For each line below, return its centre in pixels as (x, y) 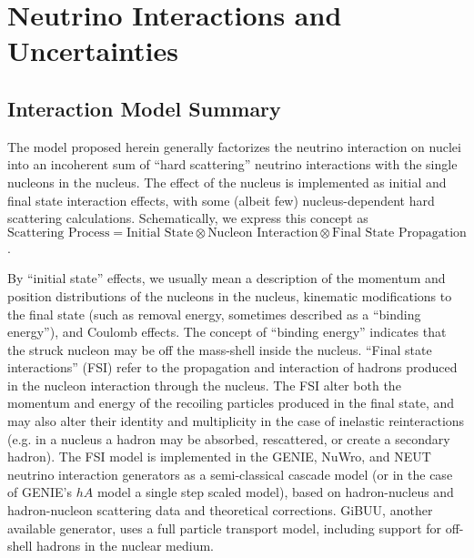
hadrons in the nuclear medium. (125, 546)
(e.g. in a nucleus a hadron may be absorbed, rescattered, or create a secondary (229, 438)
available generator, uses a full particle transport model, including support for (225, 528)
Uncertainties (93, 51)
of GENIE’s (40, 492)
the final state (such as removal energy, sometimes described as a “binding (214, 314)
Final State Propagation (399, 233)
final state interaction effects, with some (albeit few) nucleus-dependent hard (221, 200)
